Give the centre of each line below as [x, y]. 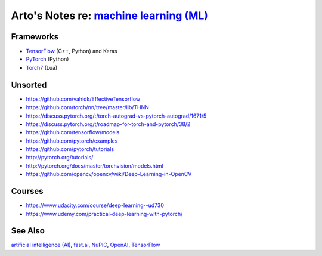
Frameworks [35, 37]
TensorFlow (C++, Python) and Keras [72, 51]
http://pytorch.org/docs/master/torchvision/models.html [95, 166]
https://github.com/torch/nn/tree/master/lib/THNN [87, 107]
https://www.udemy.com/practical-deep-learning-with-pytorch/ [104, 214]
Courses [27, 191]
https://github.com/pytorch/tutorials [70, 149]
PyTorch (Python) [47, 59]
